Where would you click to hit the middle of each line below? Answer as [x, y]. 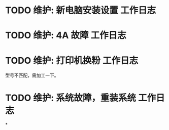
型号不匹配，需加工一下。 [32, 75]
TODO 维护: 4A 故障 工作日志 [66, 35]
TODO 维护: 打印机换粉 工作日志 [72, 60]
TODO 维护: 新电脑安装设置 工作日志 [81, 10]
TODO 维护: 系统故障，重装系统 [71, 98]
